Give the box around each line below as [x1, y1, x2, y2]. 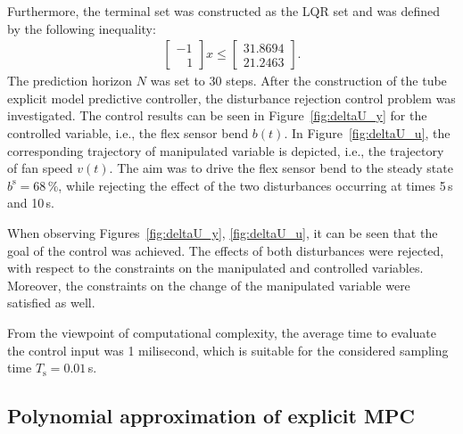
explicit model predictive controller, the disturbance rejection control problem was [7, 88, 456, 107]
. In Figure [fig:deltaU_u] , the [284, 124, 451, 142]
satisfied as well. [7, 293, 95, 312]
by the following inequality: [7, 19, 156, 37]
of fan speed [7, 159, 73, 177]
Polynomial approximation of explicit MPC [7, 402, 415, 430]
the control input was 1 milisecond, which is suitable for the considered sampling [7, 340, 449, 359]
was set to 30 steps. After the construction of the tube [150, 71, 447, 90]
